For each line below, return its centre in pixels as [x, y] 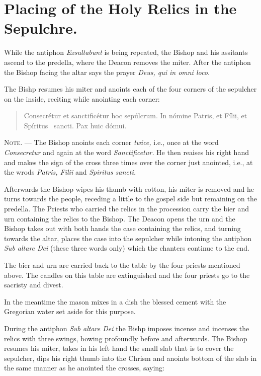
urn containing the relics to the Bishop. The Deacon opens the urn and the [120, 218]
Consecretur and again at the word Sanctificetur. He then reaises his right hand [126, 152]
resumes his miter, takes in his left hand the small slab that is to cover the [119, 348]
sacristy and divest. [34, 285]
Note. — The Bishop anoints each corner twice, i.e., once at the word [111, 142]
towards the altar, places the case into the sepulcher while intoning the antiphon [128, 238]
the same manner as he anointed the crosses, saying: [84, 368]
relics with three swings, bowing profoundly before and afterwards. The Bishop [126, 338]
